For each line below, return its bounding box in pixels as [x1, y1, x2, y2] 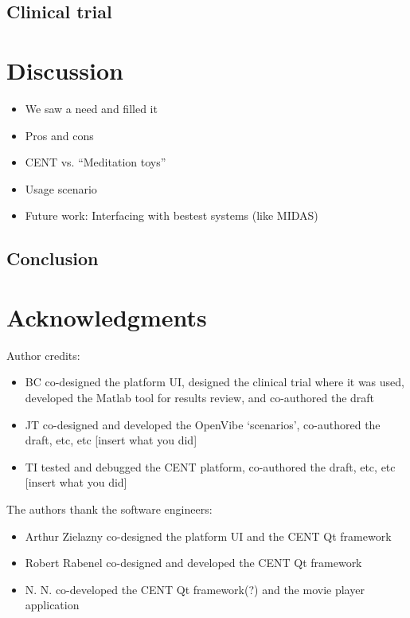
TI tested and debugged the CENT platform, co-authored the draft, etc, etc [25, 458, 396, 475]
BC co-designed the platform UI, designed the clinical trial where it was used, [25, 374, 404, 390]
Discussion [6, 53, 123, 86]
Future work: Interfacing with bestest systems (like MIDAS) [25, 207, 318, 224]
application [25, 596, 80, 613]
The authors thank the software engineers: [6, 500, 213, 517]
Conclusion [6, 246, 99, 271]
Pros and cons [25, 127, 94, 143]
